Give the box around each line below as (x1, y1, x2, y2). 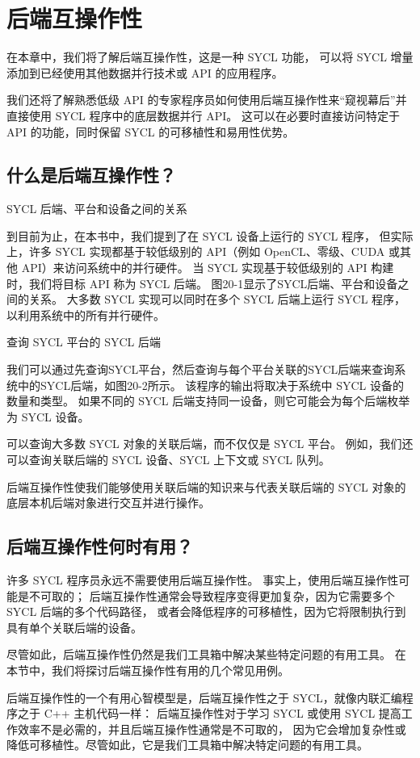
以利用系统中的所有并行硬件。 (6, 306, 165, 323)
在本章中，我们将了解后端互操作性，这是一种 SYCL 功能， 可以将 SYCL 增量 (6, 48, 414, 65)
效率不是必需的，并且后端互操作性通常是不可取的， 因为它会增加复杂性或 (17, 720, 406, 737)
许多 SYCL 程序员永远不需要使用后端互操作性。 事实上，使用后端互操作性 (6, 572, 399, 588)
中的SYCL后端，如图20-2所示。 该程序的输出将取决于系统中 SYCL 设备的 (17, 376, 404, 393)
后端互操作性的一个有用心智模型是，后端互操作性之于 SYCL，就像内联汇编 (6, 689, 402, 706)
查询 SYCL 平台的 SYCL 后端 (6, 333, 161, 350)
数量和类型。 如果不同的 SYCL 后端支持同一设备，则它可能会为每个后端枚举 (6, 392, 410, 409)
